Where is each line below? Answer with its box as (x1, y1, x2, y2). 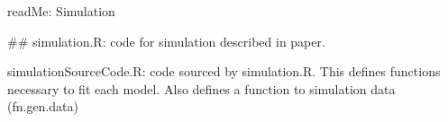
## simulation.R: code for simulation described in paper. (7, 31, 325, 50)
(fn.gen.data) (7, 97, 78, 116)
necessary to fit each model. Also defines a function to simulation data (7, 79, 396, 98)
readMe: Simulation (7, 2, 115, 20)
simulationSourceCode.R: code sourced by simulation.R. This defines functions (7, 62, 441, 81)
